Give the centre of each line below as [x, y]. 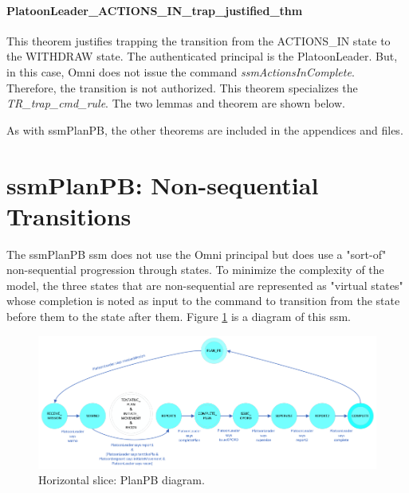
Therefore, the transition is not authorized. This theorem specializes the [182, 87]
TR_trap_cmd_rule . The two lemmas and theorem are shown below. [176, 103]
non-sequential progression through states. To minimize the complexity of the [195, 270]
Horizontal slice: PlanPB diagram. [122, 480]
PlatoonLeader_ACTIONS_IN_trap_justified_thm [155, 10]
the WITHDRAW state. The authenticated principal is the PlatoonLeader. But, [202, 56]
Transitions [69, 215]
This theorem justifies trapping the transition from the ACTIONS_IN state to [199, 40]
